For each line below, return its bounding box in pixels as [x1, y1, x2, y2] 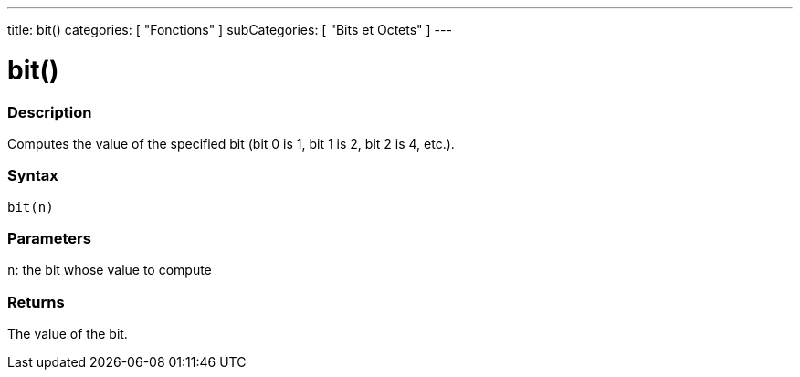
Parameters [7, 229, 91, 247]
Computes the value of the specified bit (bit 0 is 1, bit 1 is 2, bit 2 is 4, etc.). [7, 135, 455, 152]
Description [7, 102, 92, 121]
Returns [7, 292, 65, 311]
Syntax [7, 166, 58, 185]
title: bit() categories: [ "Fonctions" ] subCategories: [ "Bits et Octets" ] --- [7, 22, 452, 37]
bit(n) [7, 199, 54, 215]
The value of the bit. [7, 326, 128, 342]
